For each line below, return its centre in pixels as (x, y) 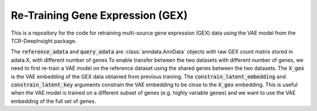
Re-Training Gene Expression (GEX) (99, 15)
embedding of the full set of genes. (53, 101)
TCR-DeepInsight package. (44, 41)
